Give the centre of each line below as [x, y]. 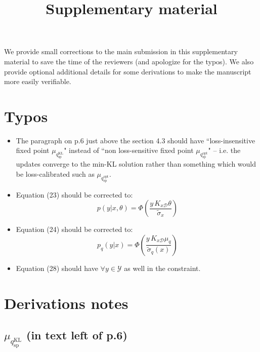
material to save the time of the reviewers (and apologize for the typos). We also [129, 61]
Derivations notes [66, 303]
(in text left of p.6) [77, 335]
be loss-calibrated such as [55, 173]
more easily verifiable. [38, 81]
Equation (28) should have [57, 268]
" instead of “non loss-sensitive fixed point [129, 150]
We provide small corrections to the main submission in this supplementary [121, 51]
